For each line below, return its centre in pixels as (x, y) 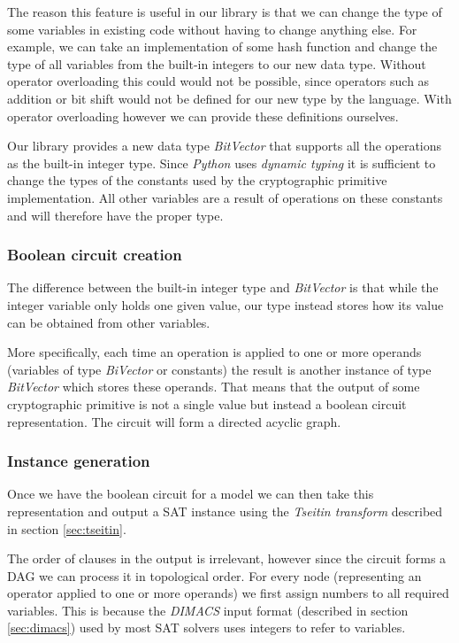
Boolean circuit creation (95, 255)
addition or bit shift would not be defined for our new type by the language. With (229, 98)
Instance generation (79, 461)
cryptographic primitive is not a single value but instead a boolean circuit (207, 403)
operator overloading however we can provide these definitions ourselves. (203, 116)
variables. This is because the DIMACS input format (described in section (208, 610)
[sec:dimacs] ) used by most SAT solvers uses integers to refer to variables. (207, 628)
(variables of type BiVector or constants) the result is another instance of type (219, 369)
